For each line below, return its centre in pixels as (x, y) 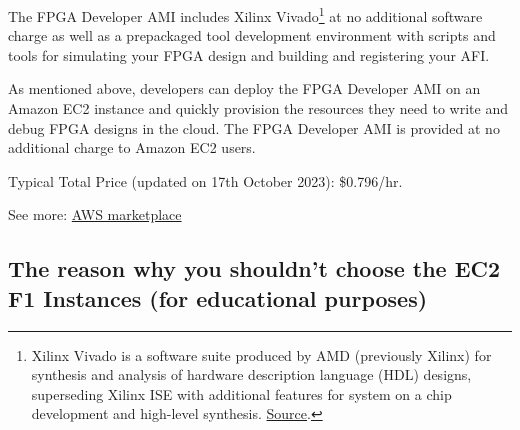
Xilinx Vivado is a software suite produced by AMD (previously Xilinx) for (261, 354)
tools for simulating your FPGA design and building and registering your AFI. (249, 54)
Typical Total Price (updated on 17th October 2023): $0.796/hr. (205, 180)
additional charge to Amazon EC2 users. (132, 147)
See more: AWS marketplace (95, 214)
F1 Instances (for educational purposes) (218, 297)
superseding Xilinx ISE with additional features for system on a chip (241, 393)
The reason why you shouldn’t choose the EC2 (254, 268)
